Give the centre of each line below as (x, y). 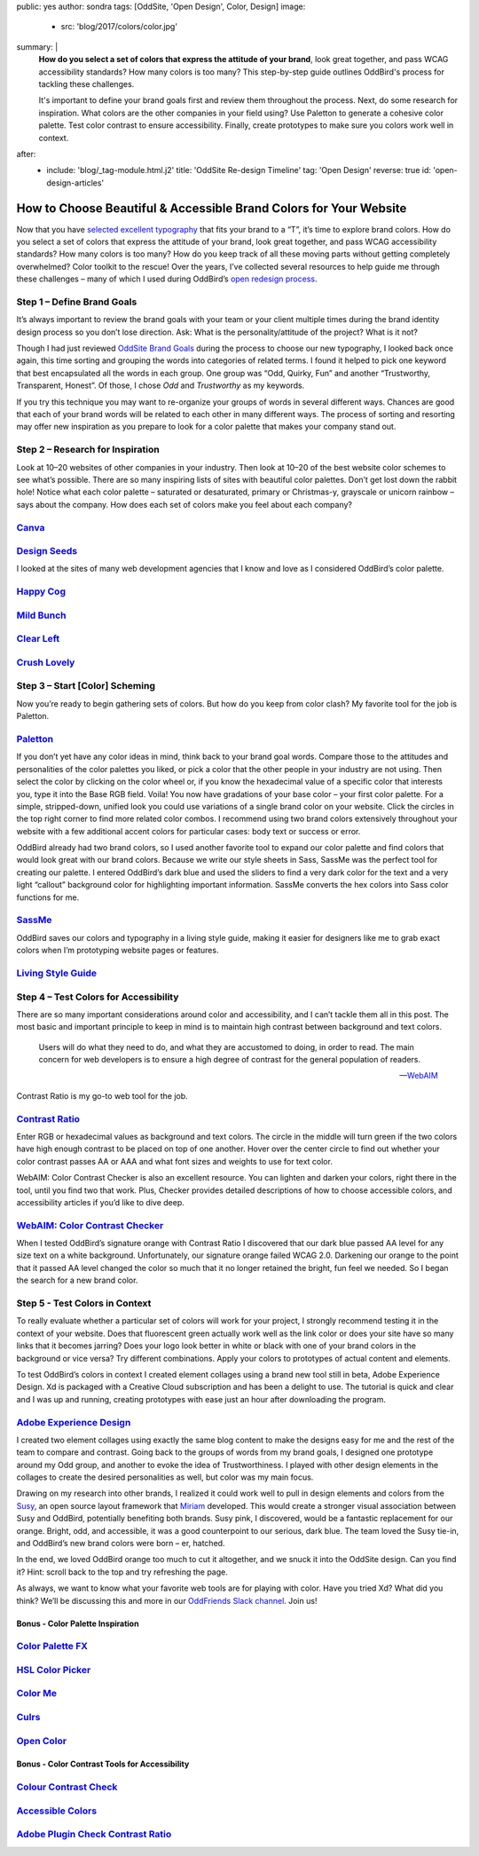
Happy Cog (41, 592)
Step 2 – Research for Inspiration (88, 450)
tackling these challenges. (86, 83)
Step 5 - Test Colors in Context (84, 1303)
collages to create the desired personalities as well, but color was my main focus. (165, 1477)
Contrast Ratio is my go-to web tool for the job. (102, 1095)
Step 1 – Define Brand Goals (77, 302)
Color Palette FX (52, 1647)
